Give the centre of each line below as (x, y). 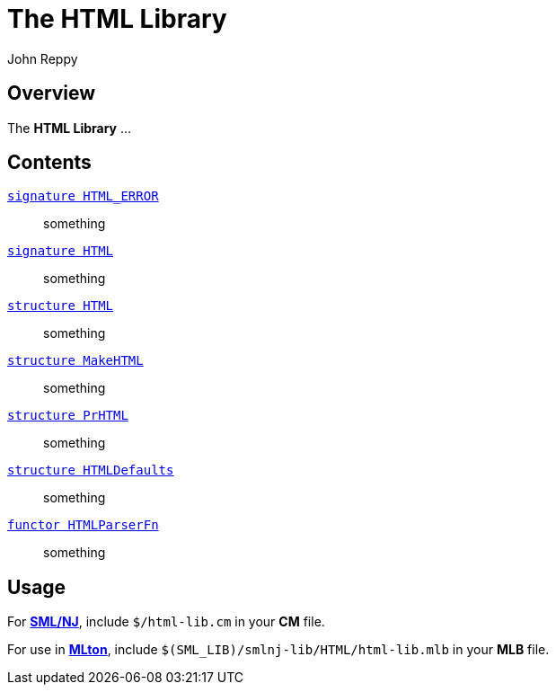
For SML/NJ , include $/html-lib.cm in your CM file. (166, 622)
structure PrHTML (68, 416)
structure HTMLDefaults (91, 470)
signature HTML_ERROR (83, 196)
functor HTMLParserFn (83, 525)
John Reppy (43, 58)
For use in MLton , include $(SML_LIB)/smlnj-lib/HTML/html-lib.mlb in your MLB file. (278, 650)
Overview (52, 93)
